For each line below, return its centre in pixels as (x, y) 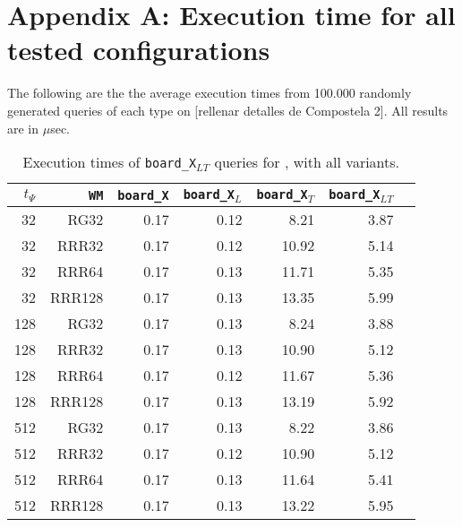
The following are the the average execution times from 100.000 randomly (210, 93)
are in (23, 128)
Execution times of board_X (110, 162)
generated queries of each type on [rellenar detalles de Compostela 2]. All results (228, 110)
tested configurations (139, 50)
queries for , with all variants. (307, 162)
